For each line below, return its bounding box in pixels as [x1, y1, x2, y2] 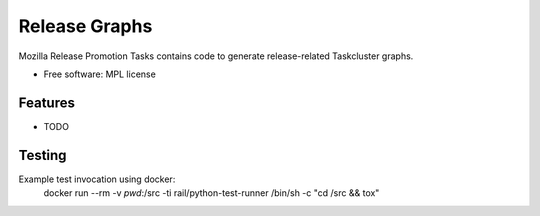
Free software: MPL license [43, 68, 157, 80]
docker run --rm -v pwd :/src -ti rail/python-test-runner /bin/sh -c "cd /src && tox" [43, 187, 380, 199]
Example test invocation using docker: [18, 173, 176, 185]
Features [18, 94, 75, 111]
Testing [18, 146, 67, 164]
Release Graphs [18, 15, 153, 37]
